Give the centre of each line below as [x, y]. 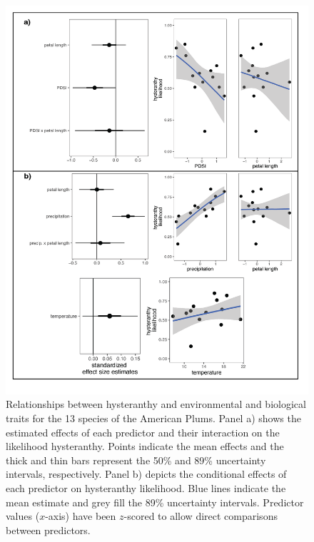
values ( [23, 516]
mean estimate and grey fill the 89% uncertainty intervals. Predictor [155, 502]
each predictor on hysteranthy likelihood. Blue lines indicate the [146, 487]
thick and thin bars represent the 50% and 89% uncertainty [136, 460]
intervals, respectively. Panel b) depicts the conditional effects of [146, 474]
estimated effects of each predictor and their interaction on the [143, 432]
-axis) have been [81, 516]
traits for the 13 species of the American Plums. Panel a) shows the [153, 418]
